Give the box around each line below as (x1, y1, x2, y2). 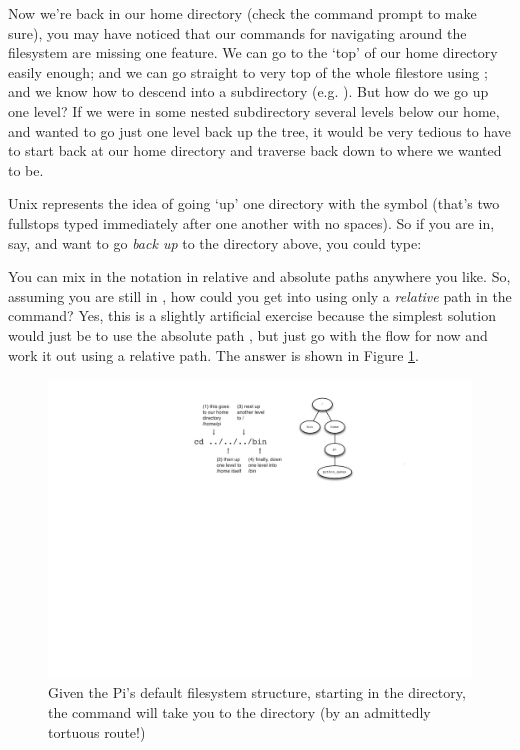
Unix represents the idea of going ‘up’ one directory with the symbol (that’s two (8, 193, 500, 214)
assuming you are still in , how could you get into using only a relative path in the (8, 285, 512, 306)
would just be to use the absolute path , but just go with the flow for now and (8, 324, 488, 345)
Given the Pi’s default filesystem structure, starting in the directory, (48, 682, 466, 703)
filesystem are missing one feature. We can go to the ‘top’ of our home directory (8, 42, 498, 63)
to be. (8, 159, 44, 180)
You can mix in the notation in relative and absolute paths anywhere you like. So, (8, 266, 511, 287)
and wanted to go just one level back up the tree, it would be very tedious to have (8, 120, 512, 141)
